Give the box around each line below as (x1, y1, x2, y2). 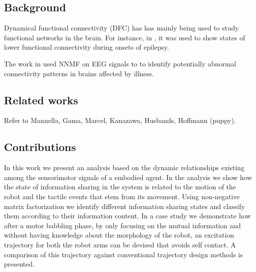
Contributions (4, 139, 76, 154)
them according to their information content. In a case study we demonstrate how (4, 211, 251, 221)
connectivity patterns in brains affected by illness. (4, 68, 154, 78)
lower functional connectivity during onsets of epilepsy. (4, 42, 169, 52)
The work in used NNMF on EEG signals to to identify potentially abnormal (4, 58, 236, 68)
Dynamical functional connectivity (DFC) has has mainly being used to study (4, 23, 239, 33)
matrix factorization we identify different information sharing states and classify (4, 201, 245, 211)
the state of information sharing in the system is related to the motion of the (4, 181, 236, 192)
